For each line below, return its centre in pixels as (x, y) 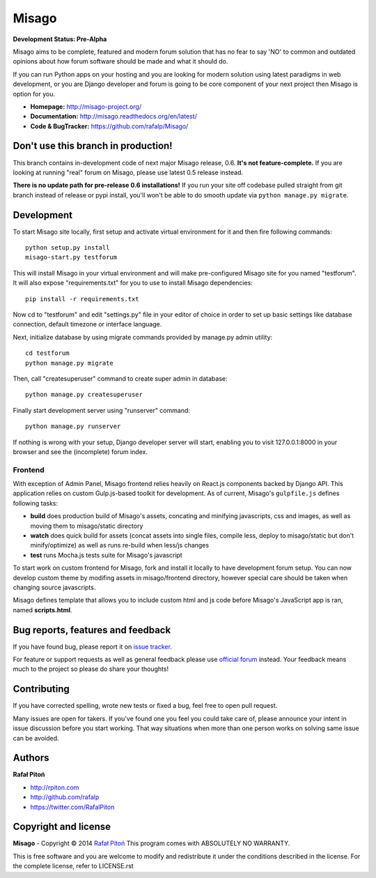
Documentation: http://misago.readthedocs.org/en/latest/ (114, 116)
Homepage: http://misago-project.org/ (86, 106)
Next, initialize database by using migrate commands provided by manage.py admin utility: (143, 337)
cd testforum (47, 353)
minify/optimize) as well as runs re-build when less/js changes (119, 545)
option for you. (34, 93)
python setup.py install (68, 248)
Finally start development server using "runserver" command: (102, 410)
